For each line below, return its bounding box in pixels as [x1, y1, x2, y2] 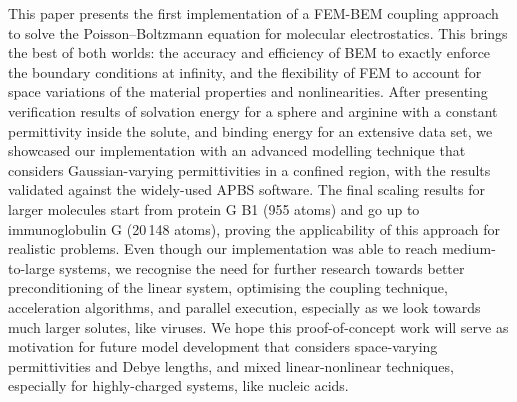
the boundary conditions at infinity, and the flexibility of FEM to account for [8, 61, 482, 82]
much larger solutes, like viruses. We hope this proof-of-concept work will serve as [8, 316, 509, 337]
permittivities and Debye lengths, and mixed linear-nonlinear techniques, [8, 355, 454, 376]
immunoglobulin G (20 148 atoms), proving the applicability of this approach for [8, 218, 500, 239]
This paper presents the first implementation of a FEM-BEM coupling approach [8, 3, 499, 23]
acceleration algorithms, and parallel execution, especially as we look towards [8, 296, 481, 317]
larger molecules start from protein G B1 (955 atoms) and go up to [8, 198, 420, 219]
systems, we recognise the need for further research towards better [59, 257, 465, 278]
